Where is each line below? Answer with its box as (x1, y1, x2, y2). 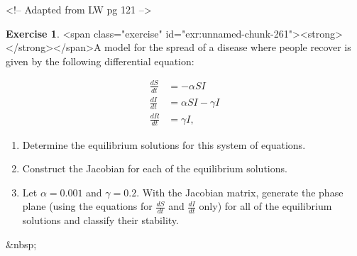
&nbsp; (6, 236, 37, 251)
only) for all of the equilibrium (199, 199, 332, 213)
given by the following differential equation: (6, 53, 194, 68)
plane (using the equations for (22, 199, 153, 213)
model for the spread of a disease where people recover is (104, 40, 351, 55)
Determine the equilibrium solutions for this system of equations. (22, 137, 306, 152)
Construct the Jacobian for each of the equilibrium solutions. (22, 161, 287, 176)
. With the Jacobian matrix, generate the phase (136, 184, 344, 199)
